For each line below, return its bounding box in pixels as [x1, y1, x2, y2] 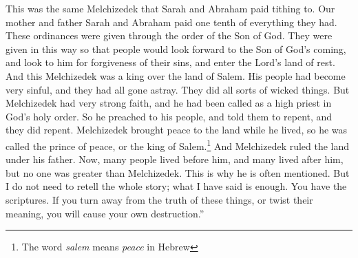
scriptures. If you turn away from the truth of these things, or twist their [6, 192, 313, 206]
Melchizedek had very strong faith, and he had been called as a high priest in [6, 96, 332, 110]
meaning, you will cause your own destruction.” [6, 206, 204, 220]
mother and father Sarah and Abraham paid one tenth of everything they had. [6, 14, 337, 29]
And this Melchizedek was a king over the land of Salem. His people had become [6, 68, 346, 83]
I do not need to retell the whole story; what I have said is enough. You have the [6, 179, 347, 193]
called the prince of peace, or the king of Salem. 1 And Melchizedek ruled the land [6, 136, 350, 153]
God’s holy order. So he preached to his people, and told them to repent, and [6, 109, 333, 123]
